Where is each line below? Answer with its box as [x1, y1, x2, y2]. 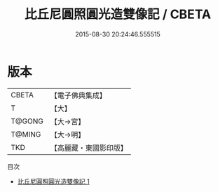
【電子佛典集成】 [50, 90, 107, 100]
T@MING [11, 129, 41, 139]
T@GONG [11, 116, 43, 126]
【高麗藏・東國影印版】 [50, 143, 128, 153]
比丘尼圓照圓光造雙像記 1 [17, 177, 90, 186]
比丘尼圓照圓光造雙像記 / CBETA [24, 6, 212, 22]
